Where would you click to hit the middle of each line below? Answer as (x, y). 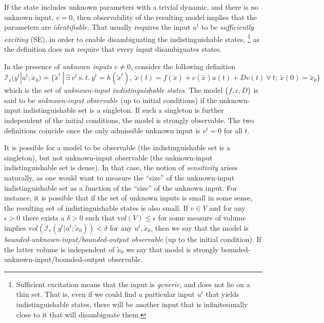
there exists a (44, 218)
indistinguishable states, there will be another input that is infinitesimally (132, 304)
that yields (222, 294)
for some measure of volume (202, 218)
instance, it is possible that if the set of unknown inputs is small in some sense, (128, 198)
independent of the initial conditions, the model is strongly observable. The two (129, 120)
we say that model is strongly (173, 249)
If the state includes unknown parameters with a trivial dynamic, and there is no (131, 7)
